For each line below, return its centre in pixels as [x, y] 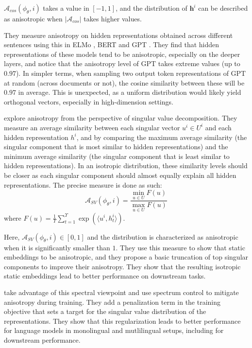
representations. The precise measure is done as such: [83, 184]
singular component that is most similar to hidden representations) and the [116, 147]
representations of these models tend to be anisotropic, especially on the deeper [122, 54]
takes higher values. [113, 18]
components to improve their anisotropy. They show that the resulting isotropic [122, 266]
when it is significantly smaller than [57, 247]
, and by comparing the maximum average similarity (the [162, 137]
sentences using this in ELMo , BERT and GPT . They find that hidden [112, 44]
